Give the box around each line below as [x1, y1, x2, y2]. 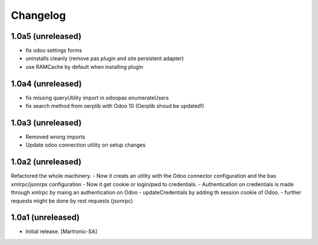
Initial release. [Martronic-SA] [25, 228, 97, 235]
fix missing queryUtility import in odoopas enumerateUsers [25, 94, 169, 101]
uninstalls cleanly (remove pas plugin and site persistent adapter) [25, 55, 184, 62]
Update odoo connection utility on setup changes [25, 141, 146, 148]
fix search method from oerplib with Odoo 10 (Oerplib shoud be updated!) [25, 102, 204, 110]
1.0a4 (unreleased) [11, 78, 82, 88]
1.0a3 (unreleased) [11, 118, 82, 128]
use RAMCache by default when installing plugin [25, 63, 144, 70]
